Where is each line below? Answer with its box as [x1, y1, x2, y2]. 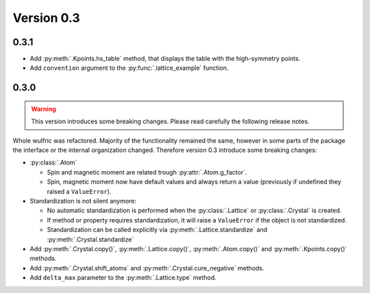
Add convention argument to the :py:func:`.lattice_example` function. [29, 64, 229, 72]
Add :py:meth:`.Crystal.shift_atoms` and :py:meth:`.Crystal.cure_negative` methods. [29, 264, 264, 272]
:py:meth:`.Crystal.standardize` [47, 235, 134, 243]
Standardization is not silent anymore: [29, 196, 137, 205]
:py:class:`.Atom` [29, 158, 77, 167]
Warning [31, 105, 56, 113]
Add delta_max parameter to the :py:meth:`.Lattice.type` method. [29, 274, 217, 282]
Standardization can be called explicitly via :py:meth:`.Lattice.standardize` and [47, 226, 267, 234]
